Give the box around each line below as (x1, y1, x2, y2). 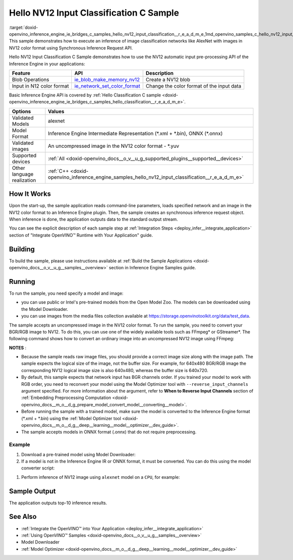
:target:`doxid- (9, 24, 39, 30)
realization (12, 177, 36, 184)
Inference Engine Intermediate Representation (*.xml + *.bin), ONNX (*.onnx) (48, 130, 223, 137)
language (12, 170, 34, 177)
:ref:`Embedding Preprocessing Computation (21, 395, 111, 401)
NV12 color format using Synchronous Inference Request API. (9, 45, 133, 51)
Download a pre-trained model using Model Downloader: (21, 451, 136, 457)
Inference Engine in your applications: (9, 61, 85, 67)
